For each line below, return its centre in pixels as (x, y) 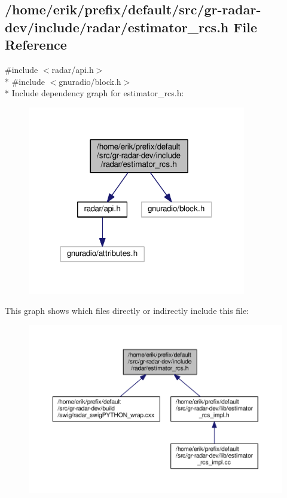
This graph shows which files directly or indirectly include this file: (127, 311)
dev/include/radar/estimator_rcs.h (117, 27)
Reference (36, 45)
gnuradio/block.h (90, 81)
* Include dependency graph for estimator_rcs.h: (94, 93)
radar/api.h (73, 69)
